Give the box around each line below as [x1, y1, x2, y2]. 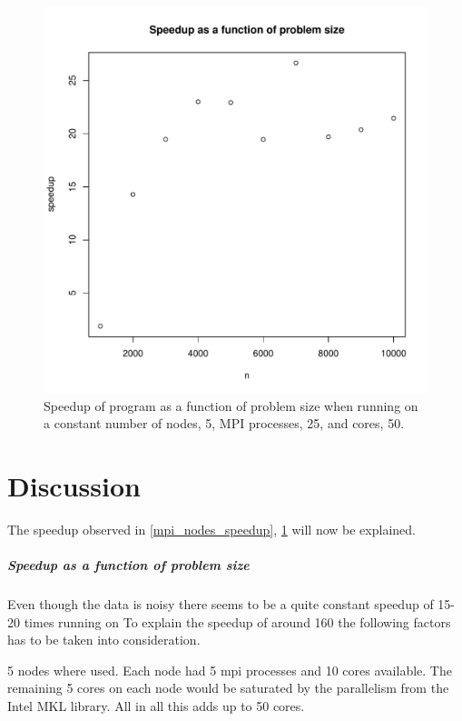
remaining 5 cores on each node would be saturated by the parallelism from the [7, 678, 449, 697]
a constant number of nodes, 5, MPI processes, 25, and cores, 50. [44, 414, 405, 433]
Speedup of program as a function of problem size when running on [44, 396, 418, 415]
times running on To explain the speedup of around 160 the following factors [24, 612, 451, 631]
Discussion [7, 466, 141, 504]
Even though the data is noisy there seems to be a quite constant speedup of [7, 595, 434, 614]
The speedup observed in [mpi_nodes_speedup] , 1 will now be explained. [7, 519, 416, 538]
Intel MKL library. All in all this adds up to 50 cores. [7, 696, 305, 716]
